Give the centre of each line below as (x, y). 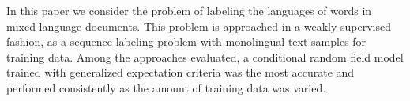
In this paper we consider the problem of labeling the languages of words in (189, 10)
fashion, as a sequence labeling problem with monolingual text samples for (186, 41)
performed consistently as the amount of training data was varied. (166, 87)
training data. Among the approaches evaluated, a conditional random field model (205, 56)
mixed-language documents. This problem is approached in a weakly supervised (199, 26)
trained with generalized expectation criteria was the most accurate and (181, 72)
